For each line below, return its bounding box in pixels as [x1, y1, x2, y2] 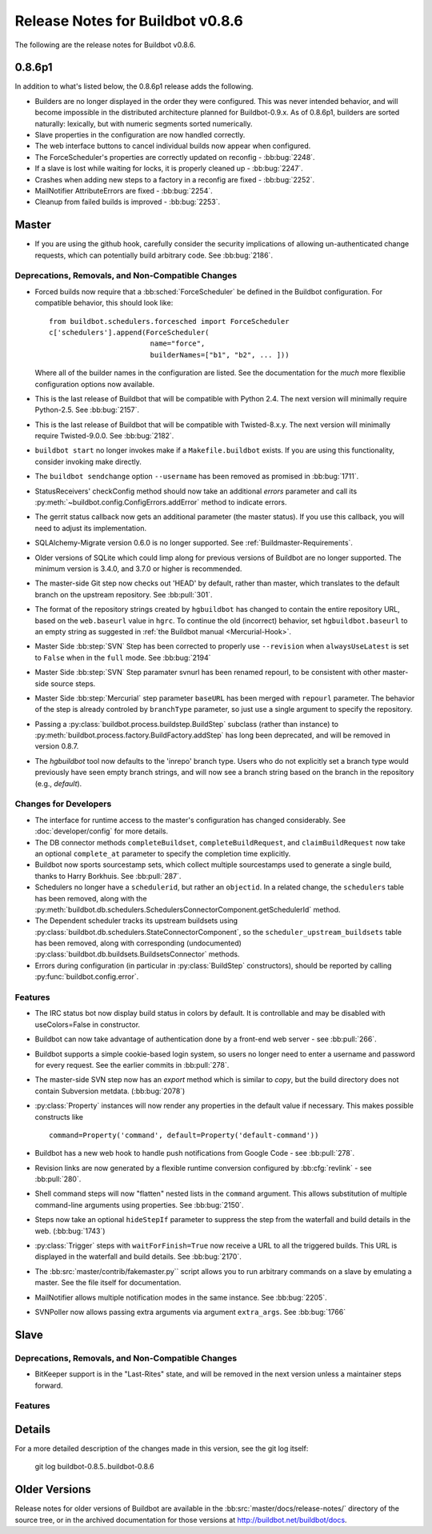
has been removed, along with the [34, 893, 147, 903]
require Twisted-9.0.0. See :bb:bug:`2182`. [34, 431, 174, 441]
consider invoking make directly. [34, 457, 142, 466]
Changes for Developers [14, 798, 112, 809]
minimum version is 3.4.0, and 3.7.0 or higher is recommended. [34, 564, 242, 573]
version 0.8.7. [34, 741, 79, 751]
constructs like [34, 1112, 84, 1121]
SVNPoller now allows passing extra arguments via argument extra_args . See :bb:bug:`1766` [34, 1307, 346, 1316]
